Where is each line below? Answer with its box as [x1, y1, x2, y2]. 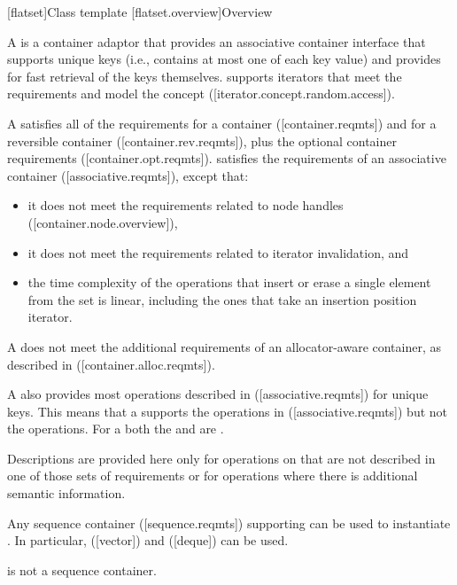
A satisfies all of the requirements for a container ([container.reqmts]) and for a [7, 113, 437, 132]
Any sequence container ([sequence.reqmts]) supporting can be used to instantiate [7, 513, 451, 532]
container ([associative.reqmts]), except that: [7, 166, 249, 184]
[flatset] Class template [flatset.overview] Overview [7, 3, 273, 20]
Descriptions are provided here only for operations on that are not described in [7, 448, 436, 467]
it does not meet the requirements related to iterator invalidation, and [27, 243, 409, 261]
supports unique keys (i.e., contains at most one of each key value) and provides [7, 50, 441, 68]
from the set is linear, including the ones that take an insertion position [27, 290, 417, 308]
